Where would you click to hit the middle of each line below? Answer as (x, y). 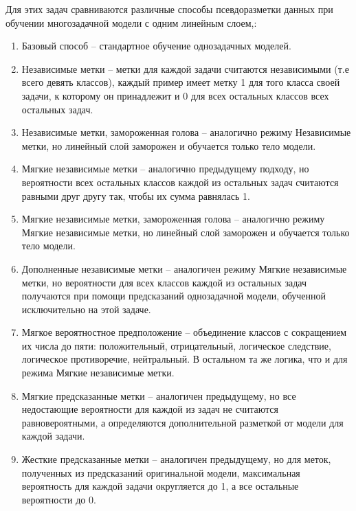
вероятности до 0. (59, 499)
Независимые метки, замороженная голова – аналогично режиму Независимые (186, 132)
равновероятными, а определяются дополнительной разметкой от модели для (182, 422)
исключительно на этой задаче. (86, 309)
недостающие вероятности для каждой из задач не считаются (150, 409)
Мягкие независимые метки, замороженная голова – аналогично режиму (173, 219)
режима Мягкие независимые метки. (98, 373)
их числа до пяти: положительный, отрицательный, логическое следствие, (176, 345)
